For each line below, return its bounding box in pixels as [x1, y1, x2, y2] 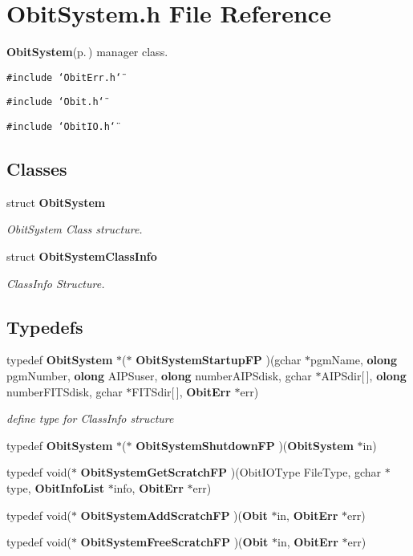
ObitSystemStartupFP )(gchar [136, 351, 302, 368]
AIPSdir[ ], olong [321, 367, 407, 384]
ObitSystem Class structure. [6, 221, 143, 237]
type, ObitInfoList [6, 480, 104, 497]
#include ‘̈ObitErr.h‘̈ [6, 71, 122, 83]
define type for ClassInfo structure [6, 410, 174, 427]
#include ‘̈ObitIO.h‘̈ [6, 121, 116, 133]
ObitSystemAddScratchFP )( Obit [80, 506, 268, 523]
